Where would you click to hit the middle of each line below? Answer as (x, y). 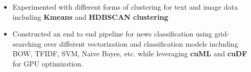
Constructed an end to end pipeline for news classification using (112, 34)
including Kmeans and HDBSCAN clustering (90, 16)
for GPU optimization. (48, 63)
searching (27, 43)
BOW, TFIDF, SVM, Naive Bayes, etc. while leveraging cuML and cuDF (130, 53)
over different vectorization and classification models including (141, 43)
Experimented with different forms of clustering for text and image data (125, 7)
